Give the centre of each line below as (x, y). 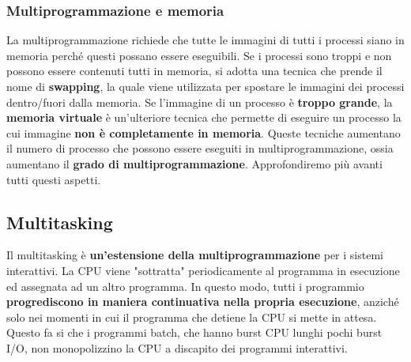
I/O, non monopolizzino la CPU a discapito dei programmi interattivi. (177, 347)
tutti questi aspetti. (54, 179)
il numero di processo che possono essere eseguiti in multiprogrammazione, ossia (200, 148)
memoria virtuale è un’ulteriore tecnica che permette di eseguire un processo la (204, 117)
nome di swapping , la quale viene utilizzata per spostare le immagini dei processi (205, 86)
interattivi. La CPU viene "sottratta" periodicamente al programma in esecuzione (203, 270)
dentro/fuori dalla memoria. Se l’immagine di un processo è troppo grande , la (200, 102)
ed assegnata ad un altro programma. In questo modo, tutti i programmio (185, 286)
